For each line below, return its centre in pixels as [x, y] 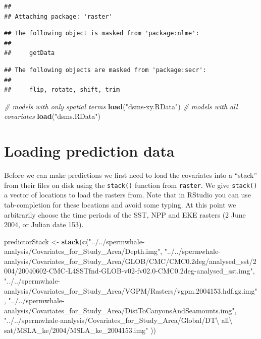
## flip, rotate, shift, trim [62, 90]
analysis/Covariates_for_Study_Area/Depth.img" [82, 251]
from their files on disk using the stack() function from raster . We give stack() [131, 185]
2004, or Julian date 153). [44, 224]
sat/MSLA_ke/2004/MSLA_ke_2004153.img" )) [80, 330]
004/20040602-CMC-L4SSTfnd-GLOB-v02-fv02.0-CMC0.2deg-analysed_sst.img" [128, 271]
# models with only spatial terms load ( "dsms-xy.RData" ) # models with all [121, 106]
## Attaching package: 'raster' [58, 16]
